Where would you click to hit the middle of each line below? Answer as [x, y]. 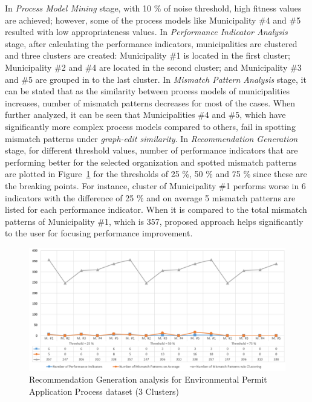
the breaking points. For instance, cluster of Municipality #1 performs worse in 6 [155, 185]
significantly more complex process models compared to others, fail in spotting [150, 126]
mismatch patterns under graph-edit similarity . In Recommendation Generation [151, 138]
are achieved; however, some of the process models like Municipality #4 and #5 [153, 20]
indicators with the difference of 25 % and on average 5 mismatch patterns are [150, 197]
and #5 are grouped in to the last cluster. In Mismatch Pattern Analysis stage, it [156, 79]
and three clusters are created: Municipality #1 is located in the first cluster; [148, 55]
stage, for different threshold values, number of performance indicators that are [151, 150]
